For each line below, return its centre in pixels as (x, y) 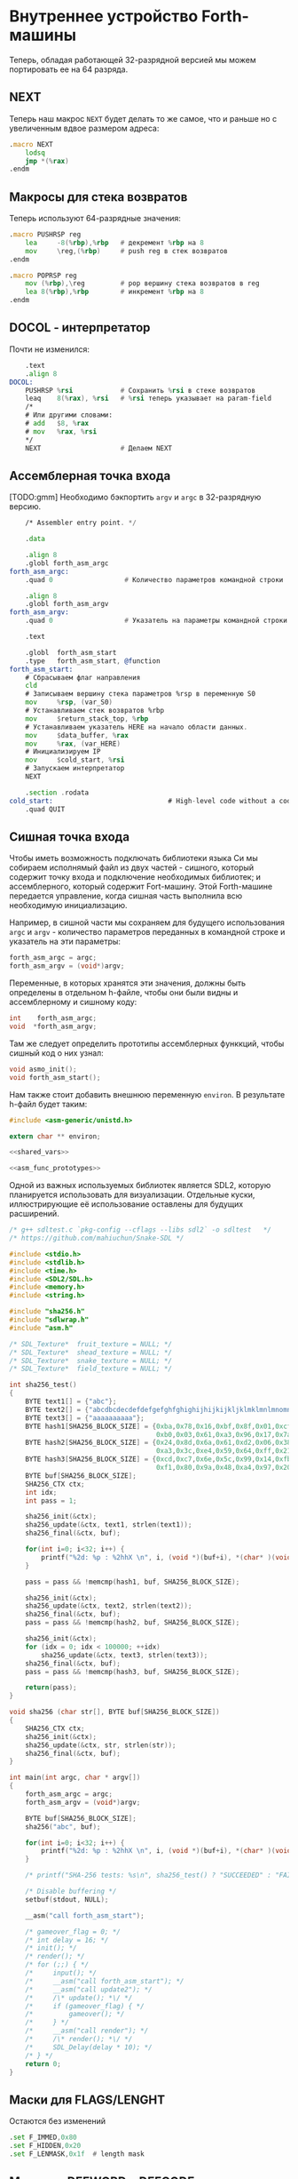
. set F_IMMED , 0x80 (43, 2138)
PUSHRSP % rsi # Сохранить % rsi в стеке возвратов (140, 390)
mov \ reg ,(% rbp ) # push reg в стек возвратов (126, 251)
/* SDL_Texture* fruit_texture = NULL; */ (91, 1344)
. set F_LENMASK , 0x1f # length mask (77, 2154)
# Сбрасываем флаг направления (83, 677)
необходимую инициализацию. (68, 906)
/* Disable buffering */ (71, 1891)
